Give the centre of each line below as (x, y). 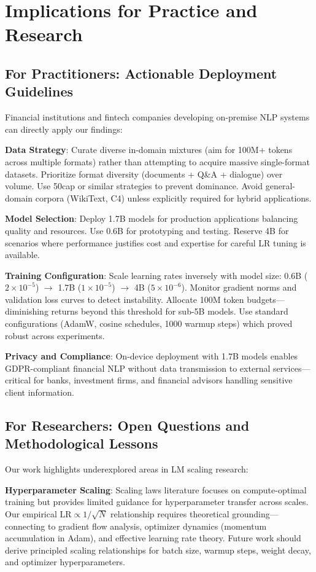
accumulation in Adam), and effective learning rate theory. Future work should (153, 538)
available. (22, 255)
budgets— (266, 299)
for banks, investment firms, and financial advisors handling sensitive (163, 380)
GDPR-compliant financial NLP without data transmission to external (138, 368)
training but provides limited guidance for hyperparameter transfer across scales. (157, 502)
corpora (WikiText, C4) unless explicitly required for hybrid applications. (173, 198)
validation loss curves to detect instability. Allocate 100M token (125, 299)
